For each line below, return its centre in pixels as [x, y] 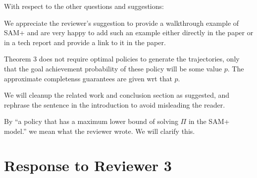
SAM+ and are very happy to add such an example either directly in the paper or [129, 32]
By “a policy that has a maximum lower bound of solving [91, 121]
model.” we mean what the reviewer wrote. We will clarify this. [100, 131]
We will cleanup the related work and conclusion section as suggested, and [117, 95]
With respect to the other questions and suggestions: [84, 6]
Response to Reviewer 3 [88, 165]
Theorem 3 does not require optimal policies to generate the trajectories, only [122, 59]
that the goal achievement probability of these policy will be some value [113, 68]
